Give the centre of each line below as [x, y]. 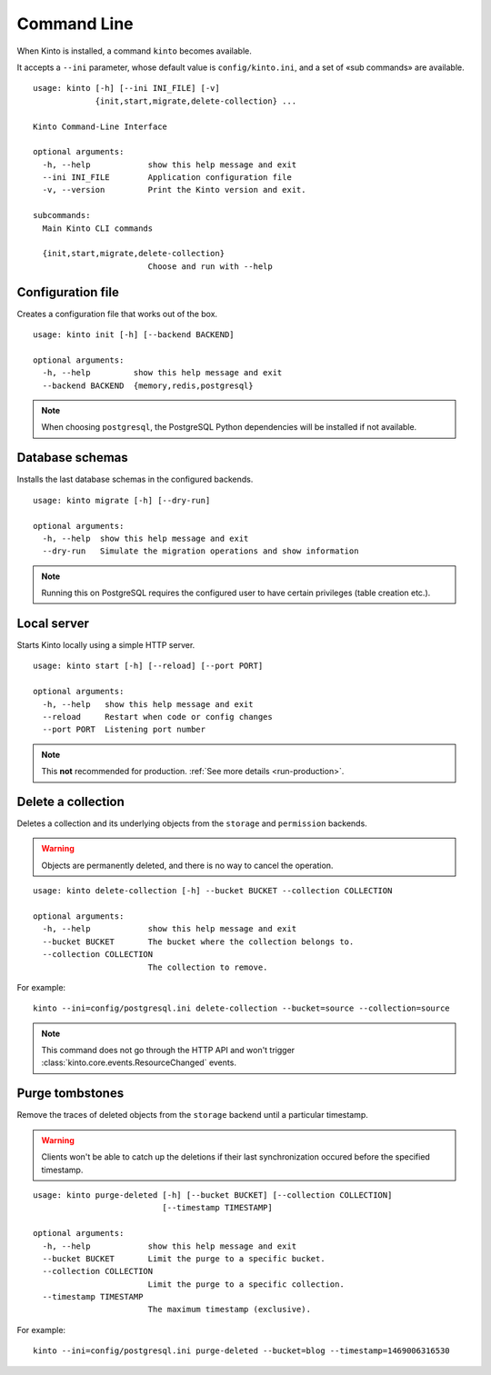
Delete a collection [70, 801]
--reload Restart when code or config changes [157, 717]
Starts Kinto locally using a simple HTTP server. [106, 644]
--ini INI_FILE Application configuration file [167, 178]
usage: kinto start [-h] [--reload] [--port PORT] [148, 666]
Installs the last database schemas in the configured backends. [135, 479]
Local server [53, 623]
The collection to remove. [208, 967]
